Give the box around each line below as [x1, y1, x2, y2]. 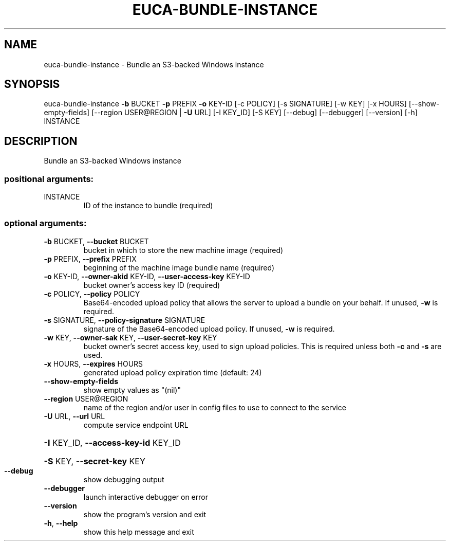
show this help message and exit [83, 527, 194, 536]
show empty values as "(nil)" [83, 385, 181, 394]
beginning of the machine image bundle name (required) [83, 263, 275, 272]
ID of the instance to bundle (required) [83, 201, 213, 210]
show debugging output [83, 475, 164, 484]
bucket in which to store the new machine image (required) [83, 245, 284, 255]
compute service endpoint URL [83, 420, 189, 429]
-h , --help [44, 518, 78, 528]
